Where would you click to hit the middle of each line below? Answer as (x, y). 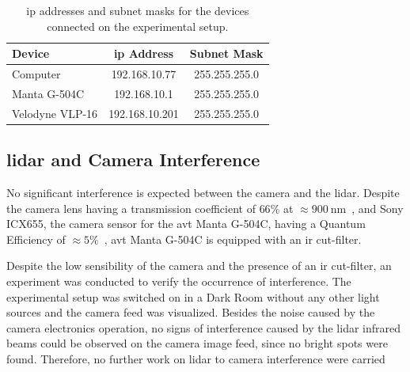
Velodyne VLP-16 (55, 113)
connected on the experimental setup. (138, 26)
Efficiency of (36, 239)
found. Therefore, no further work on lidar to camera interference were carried (196, 358)
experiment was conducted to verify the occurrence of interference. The (179, 281)
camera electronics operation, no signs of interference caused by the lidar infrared (204, 327)
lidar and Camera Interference (133, 159)
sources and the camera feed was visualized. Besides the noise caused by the (191, 312)
